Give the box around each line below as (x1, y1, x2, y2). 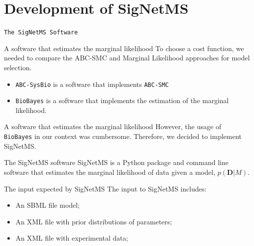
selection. (4, 62, 32, 72)
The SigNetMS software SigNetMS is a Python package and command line (4, 157, 228, 167)
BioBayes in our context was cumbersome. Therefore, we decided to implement (4, 131, 242, 141)
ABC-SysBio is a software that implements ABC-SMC (15, 79, 169, 89)
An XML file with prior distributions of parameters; (15, 216, 172, 226)
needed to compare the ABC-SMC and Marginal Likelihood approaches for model (4, 53, 250, 63)
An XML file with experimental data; (15, 233, 128, 243)
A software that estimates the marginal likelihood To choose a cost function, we (4, 43, 244, 53)
